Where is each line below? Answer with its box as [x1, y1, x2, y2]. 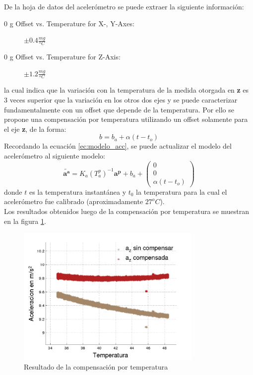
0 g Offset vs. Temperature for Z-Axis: [4, 52, 121, 62]
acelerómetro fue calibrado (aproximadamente [4, 196, 143, 207]
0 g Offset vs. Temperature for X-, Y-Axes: [4, 18, 134, 28]
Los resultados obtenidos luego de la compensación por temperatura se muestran [4, 206, 250, 216]
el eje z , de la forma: [4, 123, 66, 134]
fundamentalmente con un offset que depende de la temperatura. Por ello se [4, 104, 235, 114]
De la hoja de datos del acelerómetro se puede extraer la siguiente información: [4, 1, 244, 11]
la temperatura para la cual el [136, 186, 227, 197]
